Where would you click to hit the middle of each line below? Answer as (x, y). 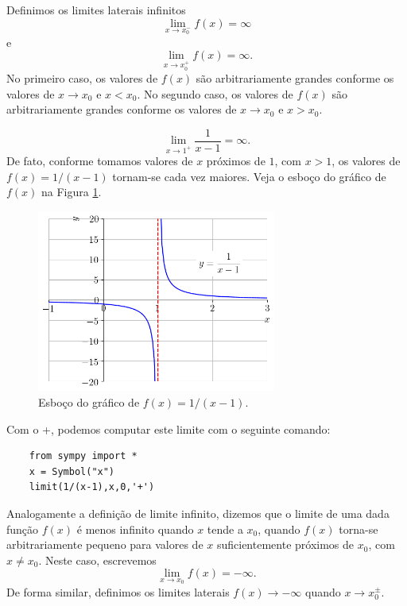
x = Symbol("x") (72, 471)
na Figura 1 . (72, 192)
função (23, 529)
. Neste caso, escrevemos (97, 560)
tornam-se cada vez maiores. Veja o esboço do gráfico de (249, 176)
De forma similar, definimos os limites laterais (118, 591)
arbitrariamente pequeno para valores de (105, 544)
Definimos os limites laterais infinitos (96, 10)
